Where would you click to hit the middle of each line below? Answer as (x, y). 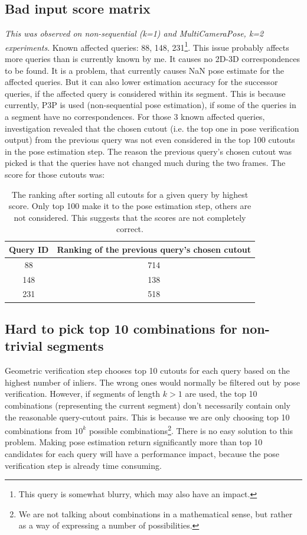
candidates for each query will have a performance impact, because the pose (142, 453)
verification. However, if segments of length (83, 394)
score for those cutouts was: (55, 174)
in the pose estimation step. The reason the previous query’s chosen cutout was (148, 151)
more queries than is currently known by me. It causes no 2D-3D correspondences (152, 59)
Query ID (29, 249)
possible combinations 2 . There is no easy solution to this (191, 430)
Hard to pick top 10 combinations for (121, 328)
